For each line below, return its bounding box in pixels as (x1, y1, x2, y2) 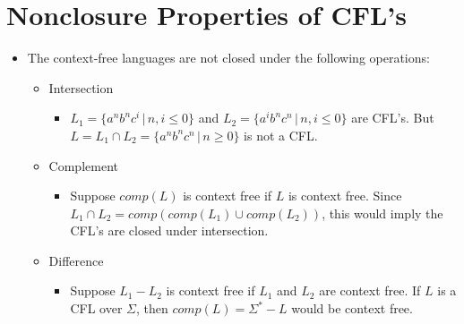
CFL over (70, 299, 123, 318)
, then (135, 299, 168, 318)
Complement (48, 156, 118, 175)
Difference (48, 251, 104, 269)
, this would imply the (322, 203, 443, 222)
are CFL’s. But (351, 108, 434, 127)
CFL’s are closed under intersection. (70, 221, 269, 240)
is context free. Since (288, 186, 402, 205)
